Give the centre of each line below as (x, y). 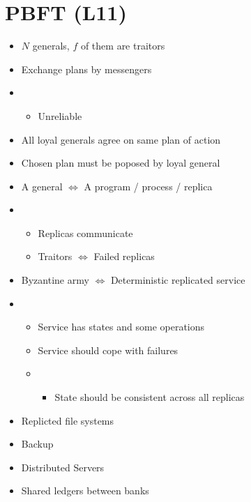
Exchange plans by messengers (86, 69)
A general (42, 186)
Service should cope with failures (108, 350)
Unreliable (60, 115)
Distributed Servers (63, 467)
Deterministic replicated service (178, 280)
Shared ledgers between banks (85, 490)
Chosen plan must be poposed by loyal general (121, 163)
